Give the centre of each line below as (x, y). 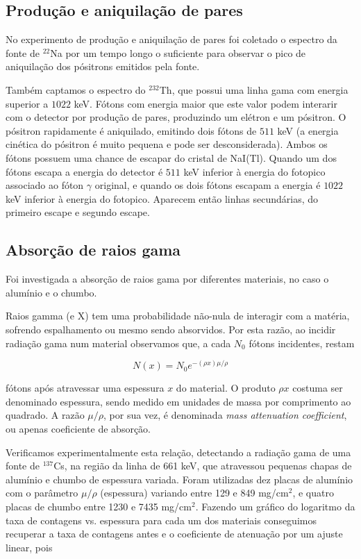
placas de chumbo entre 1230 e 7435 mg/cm (99, 506)
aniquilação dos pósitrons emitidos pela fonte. (103, 66)
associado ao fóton (45, 185)
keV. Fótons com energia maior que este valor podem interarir (205, 103)
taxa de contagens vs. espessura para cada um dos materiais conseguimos (161, 520)
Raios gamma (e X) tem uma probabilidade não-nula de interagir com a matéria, (178, 316)
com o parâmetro (42, 493)
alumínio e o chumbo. (51, 292)
